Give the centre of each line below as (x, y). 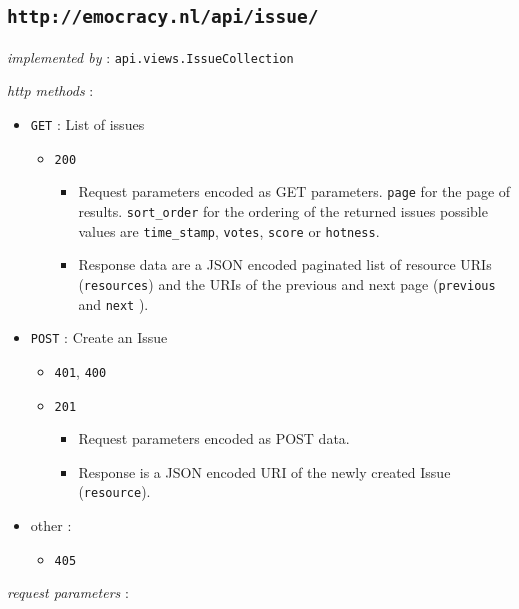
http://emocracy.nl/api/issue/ (163, 17)
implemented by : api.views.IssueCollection (150, 56)
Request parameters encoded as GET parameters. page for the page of (294, 191)
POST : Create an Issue (99, 337)
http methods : (50, 90)
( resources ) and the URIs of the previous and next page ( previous (287, 283)
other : (51, 525)
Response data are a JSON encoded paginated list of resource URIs (285, 264)
